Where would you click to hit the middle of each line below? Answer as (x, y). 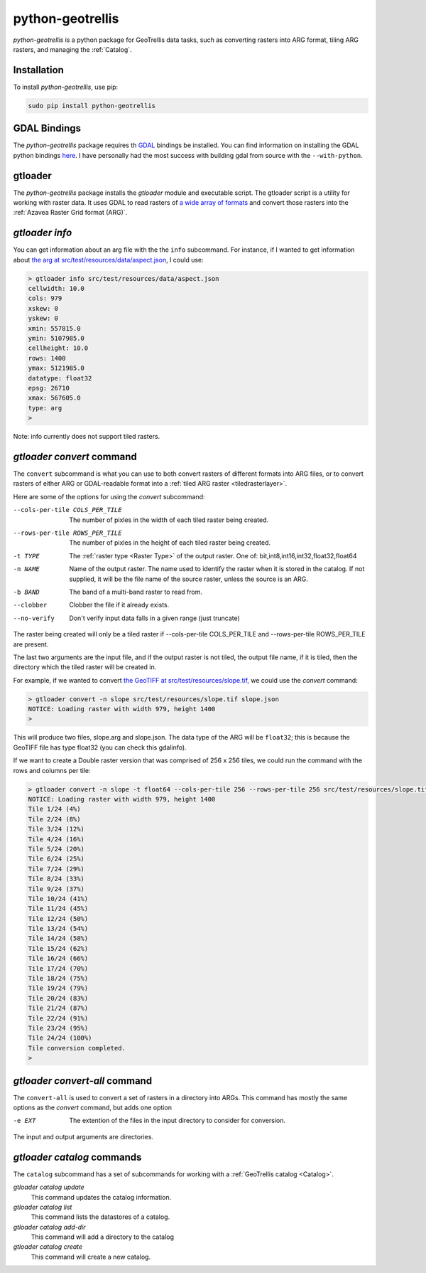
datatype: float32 (60, 378)
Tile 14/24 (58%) (58, 938)
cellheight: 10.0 (58, 348)
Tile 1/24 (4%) (54, 809)
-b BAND (27, 592)
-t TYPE (27, 556)
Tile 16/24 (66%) (58, 959)
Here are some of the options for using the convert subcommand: (109, 496)
